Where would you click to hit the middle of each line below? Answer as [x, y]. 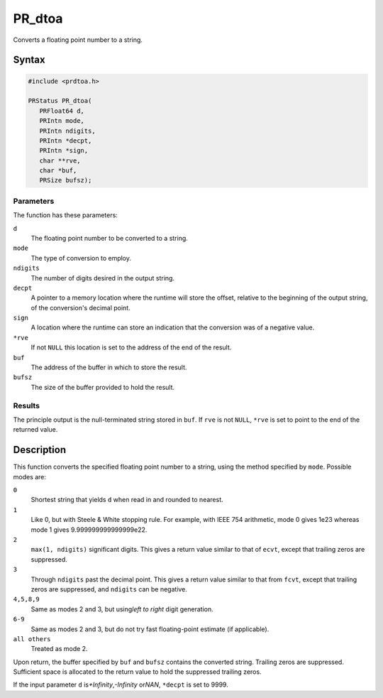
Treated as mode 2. [59, 649]
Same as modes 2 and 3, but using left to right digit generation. [122, 609]
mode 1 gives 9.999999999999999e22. [89, 530]
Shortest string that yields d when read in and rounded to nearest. [127, 500]
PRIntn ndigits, [67, 131]
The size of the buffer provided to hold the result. [103, 387]
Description [40, 450]
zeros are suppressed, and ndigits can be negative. [109, 589]
